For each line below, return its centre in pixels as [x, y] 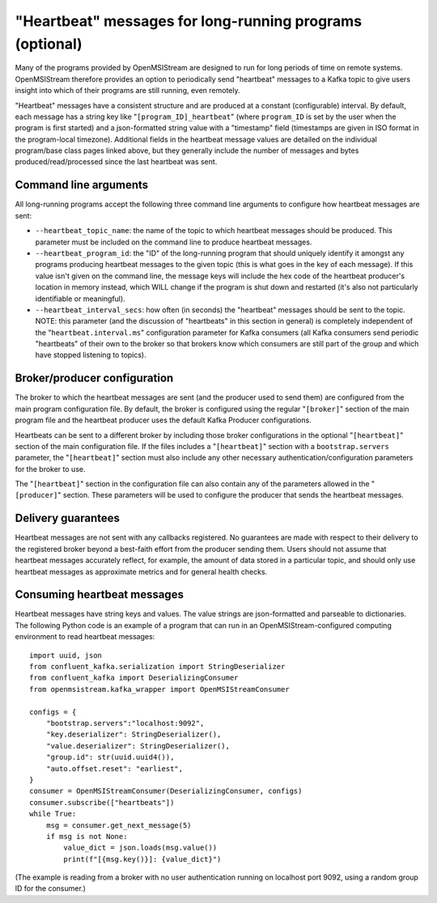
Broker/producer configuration [94, 378]
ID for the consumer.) [51, 888]
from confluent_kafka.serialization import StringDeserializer [157, 667]
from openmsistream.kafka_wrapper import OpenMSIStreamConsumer [160, 689]
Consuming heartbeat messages [99, 595]
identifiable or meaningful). [80, 299]
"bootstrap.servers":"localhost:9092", [125, 723]
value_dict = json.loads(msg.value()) [140, 848]
